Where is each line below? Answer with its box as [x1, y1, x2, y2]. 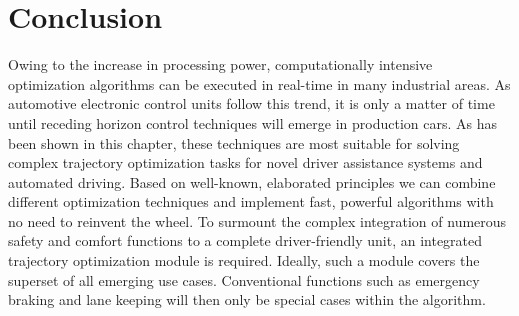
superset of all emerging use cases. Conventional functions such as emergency [8, 269, 480, 290]
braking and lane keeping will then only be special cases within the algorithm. [8, 289, 486, 310]
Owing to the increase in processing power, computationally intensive [8, 54, 433, 75]
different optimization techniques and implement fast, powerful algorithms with [8, 191, 494, 212]
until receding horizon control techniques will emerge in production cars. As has [8, 112, 497, 133]
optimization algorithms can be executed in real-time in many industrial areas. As [8, 73, 511, 94]
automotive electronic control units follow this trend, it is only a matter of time [8, 93, 495, 114]
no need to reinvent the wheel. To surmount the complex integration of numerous [8, 210, 507, 231]
